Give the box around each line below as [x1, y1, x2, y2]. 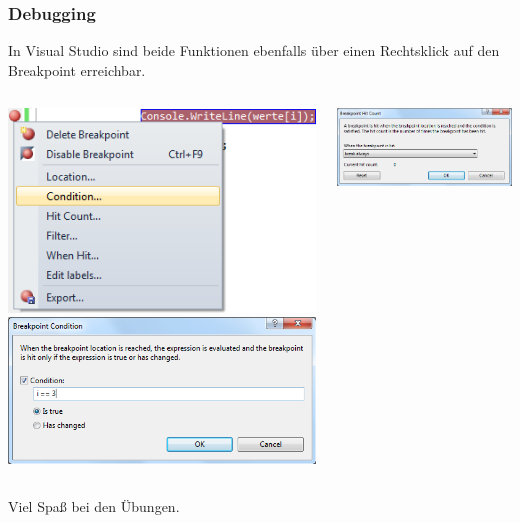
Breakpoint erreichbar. [8, 59, 146, 80]
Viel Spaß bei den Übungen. [8, 495, 180, 516]
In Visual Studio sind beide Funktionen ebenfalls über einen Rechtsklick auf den [8, 40, 500, 61]
